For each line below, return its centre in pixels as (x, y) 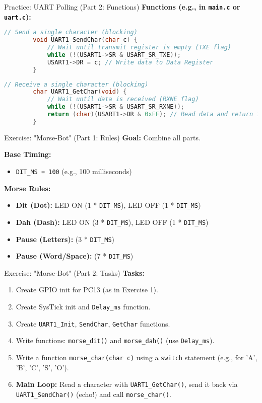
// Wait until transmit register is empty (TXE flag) (139, 48)
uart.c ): (18, 16)
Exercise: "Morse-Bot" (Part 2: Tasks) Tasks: (74, 272)
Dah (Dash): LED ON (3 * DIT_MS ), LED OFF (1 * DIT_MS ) (112, 222)
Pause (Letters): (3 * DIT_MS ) (65, 239)
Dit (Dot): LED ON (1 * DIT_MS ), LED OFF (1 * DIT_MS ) (108, 205)
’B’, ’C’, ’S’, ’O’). (42, 367)
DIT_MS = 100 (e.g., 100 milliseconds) (74, 171)
